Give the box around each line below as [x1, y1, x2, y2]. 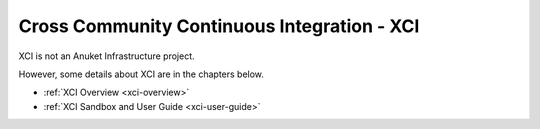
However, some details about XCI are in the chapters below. [18, 68, 265, 80]
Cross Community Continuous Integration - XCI [18, 15, 420, 37]
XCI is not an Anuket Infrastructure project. [18, 50, 195, 62]
